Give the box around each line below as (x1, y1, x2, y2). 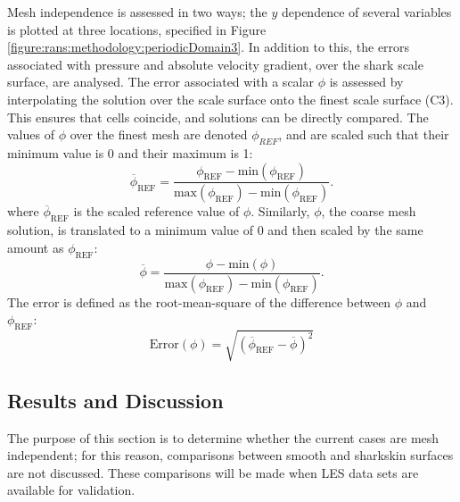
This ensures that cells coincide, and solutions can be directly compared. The (7, 107, 429, 126)
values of (7, 125, 54, 144)
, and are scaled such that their (278, 125, 449, 144)
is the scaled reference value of (73, 202, 240, 221)
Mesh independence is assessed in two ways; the (7, 3, 267, 21)
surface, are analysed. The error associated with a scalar (7, 72, 314, 91)
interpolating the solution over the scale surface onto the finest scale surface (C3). (7, 89, 454, 108)
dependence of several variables (281, 3, 452, 21)
